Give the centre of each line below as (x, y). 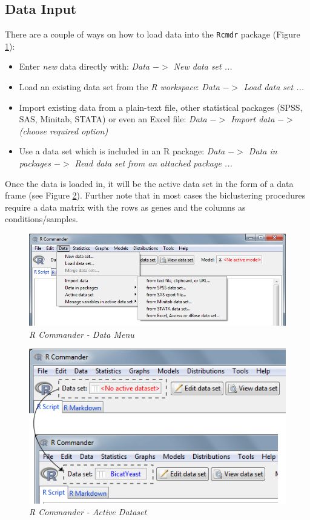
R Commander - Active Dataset (88, 512)
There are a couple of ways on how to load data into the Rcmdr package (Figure (153, 34)
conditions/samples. (41, 219)
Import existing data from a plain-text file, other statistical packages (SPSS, (161, 107)
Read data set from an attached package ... (153, 163)
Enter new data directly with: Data (84, 66)
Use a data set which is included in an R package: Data (122, 151)
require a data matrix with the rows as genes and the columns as (125, 207)
